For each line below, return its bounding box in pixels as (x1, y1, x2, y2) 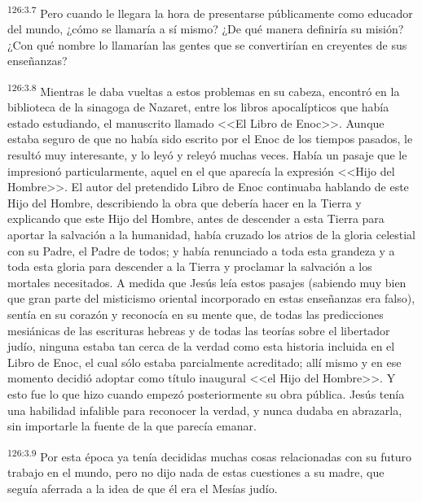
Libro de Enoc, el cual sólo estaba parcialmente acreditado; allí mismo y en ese (7, 353, 402, 370)
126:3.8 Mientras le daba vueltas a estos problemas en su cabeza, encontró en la (7, 81, 400, 99)
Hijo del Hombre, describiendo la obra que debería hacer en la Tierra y (7, 194, 362, 211)
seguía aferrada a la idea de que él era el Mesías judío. (7, 479, 278, 496)
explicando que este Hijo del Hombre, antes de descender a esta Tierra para (7, 210, 385, 227)
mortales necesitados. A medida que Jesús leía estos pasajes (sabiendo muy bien (7, 273, 407, 290)
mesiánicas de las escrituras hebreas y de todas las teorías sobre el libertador (7, 321, 390, 338)
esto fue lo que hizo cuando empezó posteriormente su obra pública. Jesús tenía (7, 385, 405, 402)
